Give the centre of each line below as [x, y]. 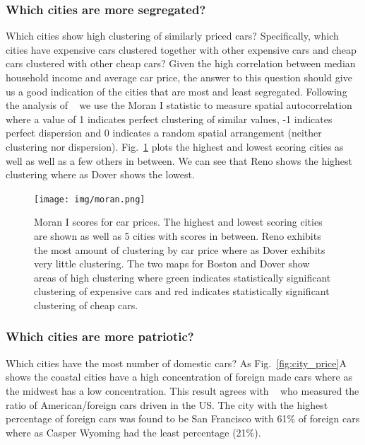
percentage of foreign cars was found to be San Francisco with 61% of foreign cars [183, 418]
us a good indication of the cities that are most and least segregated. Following [176, 91]
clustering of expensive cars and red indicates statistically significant [182, 291]
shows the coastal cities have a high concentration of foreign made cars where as [179, 377]
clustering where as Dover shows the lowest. [100, 174]
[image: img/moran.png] [90, 199]
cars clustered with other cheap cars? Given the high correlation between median [181, 63]
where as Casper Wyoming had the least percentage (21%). [133, 432]
